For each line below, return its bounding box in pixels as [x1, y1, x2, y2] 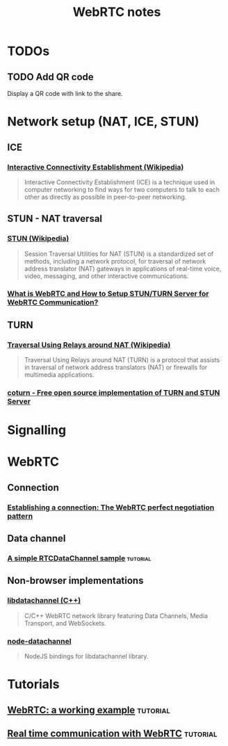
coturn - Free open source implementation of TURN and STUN [7, 388, 220, 398]
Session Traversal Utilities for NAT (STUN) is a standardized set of [24, 250, 214, 258]
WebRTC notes [72, 4, 161, 20]
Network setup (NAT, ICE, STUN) [7, 114, 199, 129]
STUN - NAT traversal [7, 213, 103, 225]
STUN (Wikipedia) [7, 234, 70, 243]
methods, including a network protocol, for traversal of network [24, 257, 206, 265]
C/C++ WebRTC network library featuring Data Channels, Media [24, 611, 209, 619]
